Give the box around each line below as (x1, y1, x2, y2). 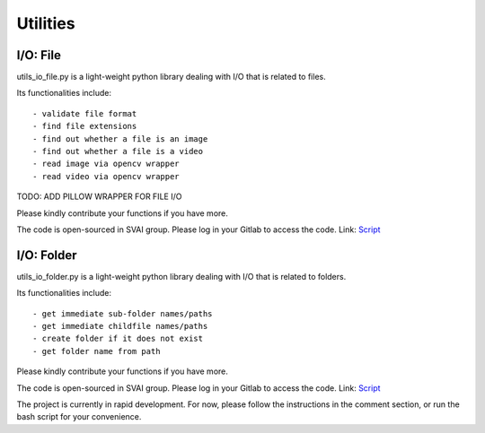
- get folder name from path (32, 346, 161, 356)
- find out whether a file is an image (32, 134, 208, 143)
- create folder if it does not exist (32, 333, 204, 344)
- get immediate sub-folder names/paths (32, 308, 213, 318)
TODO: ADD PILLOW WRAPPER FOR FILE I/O (16, 191, 182, 202)
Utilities (16, 13, 75, 33)
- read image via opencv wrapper (32, 159, 180, 169)
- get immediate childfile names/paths (32, 321, 208, 332)
